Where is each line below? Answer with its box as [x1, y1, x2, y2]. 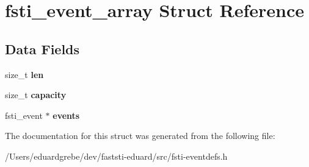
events [53, 108, 80, 121]
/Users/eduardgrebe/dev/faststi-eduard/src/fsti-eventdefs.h [5, 149, 228, 162]
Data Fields [5, 39, 80, 58]
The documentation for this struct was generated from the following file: [5, 129, 275, 142]
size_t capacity [5, 88, 67, 101]
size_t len [5, 68, 44, 80]
